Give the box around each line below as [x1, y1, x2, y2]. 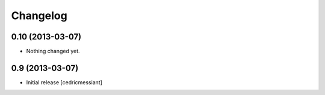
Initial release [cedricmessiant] [26, 78, 102, 86]
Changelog [11, 9, 67, 22]
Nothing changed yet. [26, 48, 81, 55]
